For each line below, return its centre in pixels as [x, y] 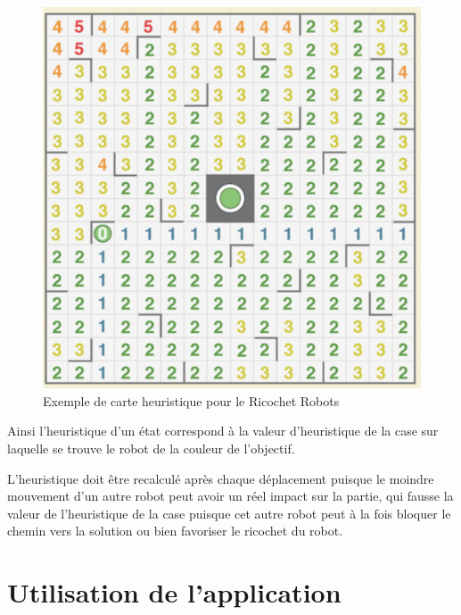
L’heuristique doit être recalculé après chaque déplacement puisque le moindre [221, 478]
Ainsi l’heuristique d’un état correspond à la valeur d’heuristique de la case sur [223, 431]
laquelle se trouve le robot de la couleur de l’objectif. [151, 448]
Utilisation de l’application [174, 592]
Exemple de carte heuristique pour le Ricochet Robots [191, 400]
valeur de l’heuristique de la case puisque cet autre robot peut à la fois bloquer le [229, 513]
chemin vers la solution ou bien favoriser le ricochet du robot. [175, 531]
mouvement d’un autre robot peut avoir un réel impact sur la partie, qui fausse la [230, 496]
